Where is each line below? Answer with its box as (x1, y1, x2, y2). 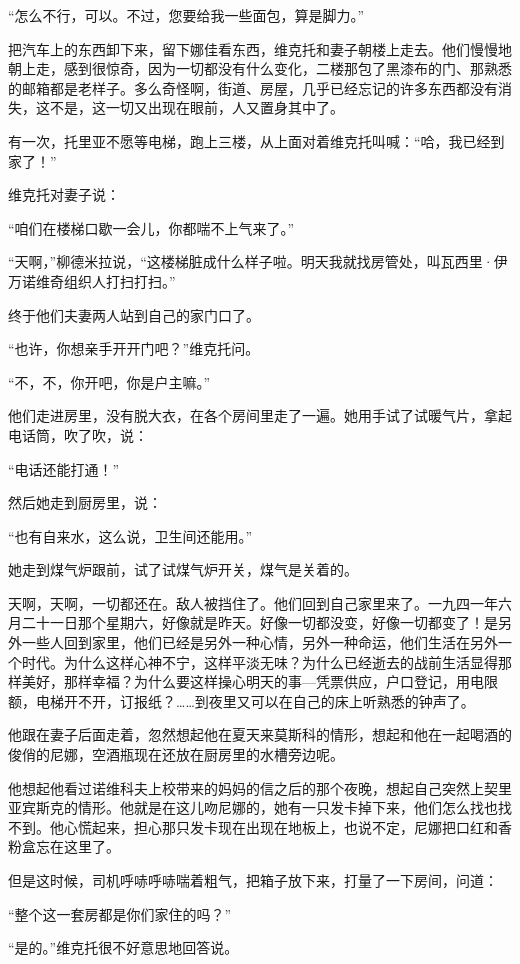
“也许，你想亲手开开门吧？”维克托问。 (8, 338, 260, 359)
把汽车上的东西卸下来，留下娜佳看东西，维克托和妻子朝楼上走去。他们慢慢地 (8, 38, 512, 59)
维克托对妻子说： (8, 184, 120, 205)
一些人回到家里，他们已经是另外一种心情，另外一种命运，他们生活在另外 (21, 632, 498, 653)
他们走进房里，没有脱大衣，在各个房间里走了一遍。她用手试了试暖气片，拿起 (8, 405, 512, 426)
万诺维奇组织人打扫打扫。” (8, 270, 176, 291)
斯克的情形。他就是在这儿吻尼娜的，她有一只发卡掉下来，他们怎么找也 (35, 797, 498, 818)
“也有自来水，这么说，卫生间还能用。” (8, 525, 253, 546)
